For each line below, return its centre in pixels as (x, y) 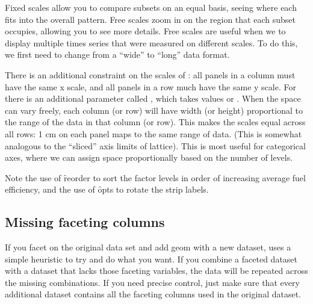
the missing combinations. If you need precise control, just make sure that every (152, 282)
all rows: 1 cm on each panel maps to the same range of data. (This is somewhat (153, 133)
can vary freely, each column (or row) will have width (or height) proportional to (154, 110)
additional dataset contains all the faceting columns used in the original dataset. (153, 294)
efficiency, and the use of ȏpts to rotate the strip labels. (107, 189)
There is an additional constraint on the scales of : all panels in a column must (150, 74)
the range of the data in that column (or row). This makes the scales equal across (155, 122)
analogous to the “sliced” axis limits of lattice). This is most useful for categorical (155, 145)
